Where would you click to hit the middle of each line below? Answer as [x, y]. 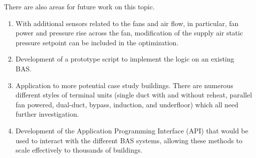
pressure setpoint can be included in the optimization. [97, 42]
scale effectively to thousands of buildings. [79, 150]
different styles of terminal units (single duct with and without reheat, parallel [134, 95]
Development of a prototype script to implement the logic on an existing [125, 59]
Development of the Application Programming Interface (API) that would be [132, 130]
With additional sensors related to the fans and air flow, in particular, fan [127, 23]
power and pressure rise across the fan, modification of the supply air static [129, 33]
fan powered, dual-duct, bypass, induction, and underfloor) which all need [127, 104]
